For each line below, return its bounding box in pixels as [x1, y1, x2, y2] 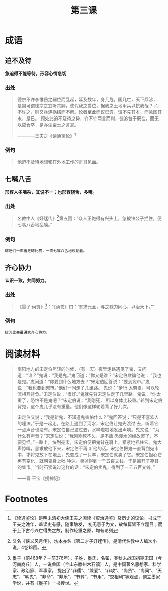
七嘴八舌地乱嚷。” [17, 222, 52, 228]
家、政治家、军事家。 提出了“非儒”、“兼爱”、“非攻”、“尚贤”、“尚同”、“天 [12, 568, 162, 574]
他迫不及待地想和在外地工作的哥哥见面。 [17, 159, 101, 165]
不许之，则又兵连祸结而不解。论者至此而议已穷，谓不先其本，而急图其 [17, 109, 162, 115]
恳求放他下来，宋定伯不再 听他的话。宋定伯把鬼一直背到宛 [34, 445, 155, 452]
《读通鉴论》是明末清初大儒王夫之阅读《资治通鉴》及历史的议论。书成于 [12, 515, 161, 521]
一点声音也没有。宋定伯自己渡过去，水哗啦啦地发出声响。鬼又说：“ [17, 427, 155, 433]
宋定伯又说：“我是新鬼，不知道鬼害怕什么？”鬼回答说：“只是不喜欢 [17, 414, 155, 420]
